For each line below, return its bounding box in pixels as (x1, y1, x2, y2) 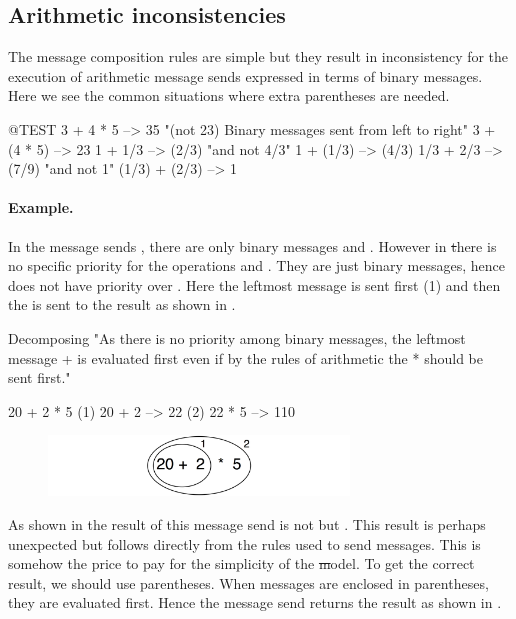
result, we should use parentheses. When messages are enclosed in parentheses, (8, 572, 489, 593)
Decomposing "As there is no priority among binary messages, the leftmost (8, 327, 466, 348)
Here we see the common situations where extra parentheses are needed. (8, 85, 450, 106)
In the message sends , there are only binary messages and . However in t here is (8, 235, 497, 256)
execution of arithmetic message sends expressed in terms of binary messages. (8, 65, 483, 86)
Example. (8, 197, 74, 218)
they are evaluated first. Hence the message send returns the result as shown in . (8, 592, 502, 613)
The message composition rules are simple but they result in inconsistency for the (8, 46, 509, 67)
